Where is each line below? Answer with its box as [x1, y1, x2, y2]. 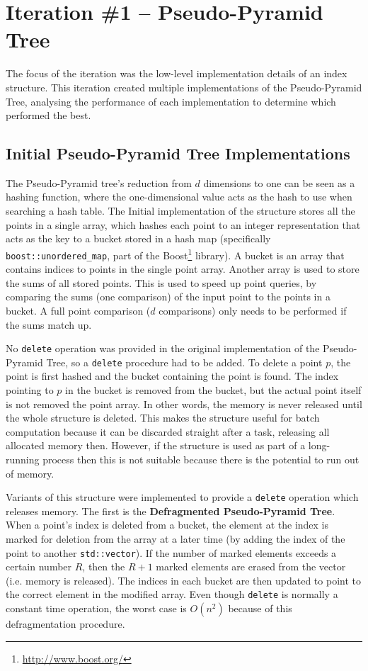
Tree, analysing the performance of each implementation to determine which [6, 94, 336, 108]
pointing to [6, 383, 54, 397]
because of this [228, 601, 292, 616]
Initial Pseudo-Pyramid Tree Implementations [6, 142, 350, 164]
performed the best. [6, 108, 91, 123]
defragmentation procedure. [6, 616, 125, 631]
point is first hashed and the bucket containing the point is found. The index [6, 368, 339, 383]
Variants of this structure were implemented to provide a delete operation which [6, 490, 359, 504]
